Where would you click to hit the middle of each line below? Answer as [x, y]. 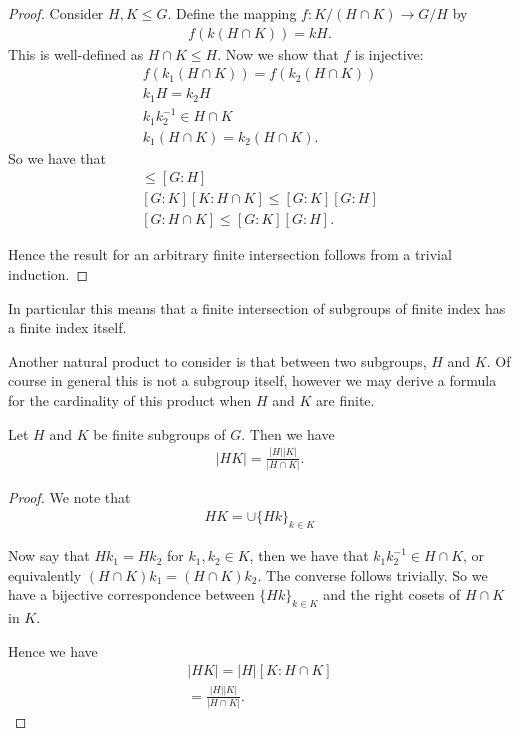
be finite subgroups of [159, 433]
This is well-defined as [76, 53]
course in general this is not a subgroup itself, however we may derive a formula [252, 380]
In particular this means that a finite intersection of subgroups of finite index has [257, 307]
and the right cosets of [392, 594]
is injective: [389, 53]
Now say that [49, 555]
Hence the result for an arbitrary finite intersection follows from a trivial [230, 254]
